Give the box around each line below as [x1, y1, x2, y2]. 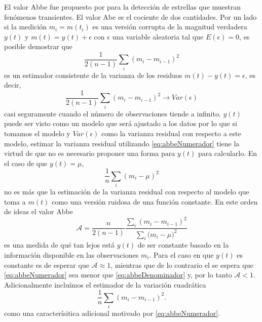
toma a [4, 196, 26, 207]
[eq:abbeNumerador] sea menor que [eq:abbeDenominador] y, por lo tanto [4, 269, 232, 280]
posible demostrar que [4, 41, 72, 52]
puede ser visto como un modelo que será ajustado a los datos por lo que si [4, 118, 237, 129]
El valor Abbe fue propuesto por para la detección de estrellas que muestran [4, 2, 241, 12]
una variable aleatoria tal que [112, 31, 204, 42]
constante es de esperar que [4, 259, 89, 270]
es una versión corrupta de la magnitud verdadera [92, 21, 247, 32]
